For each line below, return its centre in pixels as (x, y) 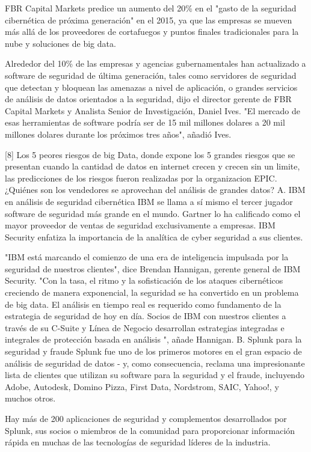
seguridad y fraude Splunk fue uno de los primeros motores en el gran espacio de (153, 351)
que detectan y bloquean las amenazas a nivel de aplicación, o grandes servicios (151, 87)
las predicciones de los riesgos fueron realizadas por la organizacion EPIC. (141, 178)
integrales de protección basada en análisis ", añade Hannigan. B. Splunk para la (153, 339)
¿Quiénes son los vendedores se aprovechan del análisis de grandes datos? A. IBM (155, 190)
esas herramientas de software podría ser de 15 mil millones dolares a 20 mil (145, 122)
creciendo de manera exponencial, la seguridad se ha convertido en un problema (152, 292)
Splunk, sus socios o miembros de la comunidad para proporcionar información (150, 430)
